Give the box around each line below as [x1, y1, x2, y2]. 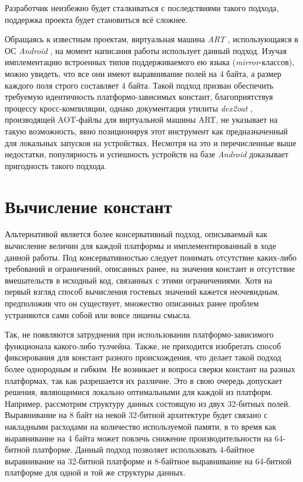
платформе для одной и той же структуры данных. [5, 466, 186, 478]
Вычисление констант [5, 194, 172, 218]
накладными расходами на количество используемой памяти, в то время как [5, 420, 277, 432]
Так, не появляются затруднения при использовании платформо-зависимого [5, 328, 274, 341]
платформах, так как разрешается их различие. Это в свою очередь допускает [5, 374, 282, 386]
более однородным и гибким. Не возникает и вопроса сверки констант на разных [5, 362, 295, 375]
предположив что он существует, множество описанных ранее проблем [5, 297, 259, 309]
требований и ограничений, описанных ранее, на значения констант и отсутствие [5, 262, 295, 275]
